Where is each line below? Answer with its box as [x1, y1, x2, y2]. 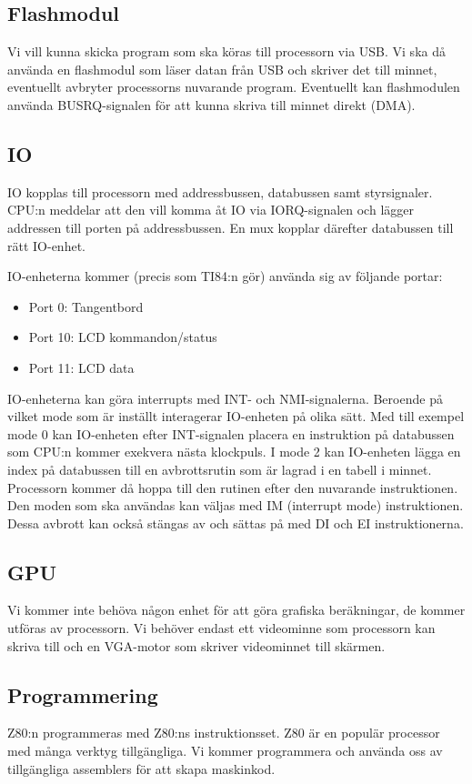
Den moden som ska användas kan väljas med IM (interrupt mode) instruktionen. [7, 496, 464, 515]
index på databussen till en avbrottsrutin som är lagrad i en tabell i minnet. [7, 459, 432, 478]
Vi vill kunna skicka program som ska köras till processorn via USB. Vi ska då [7, 42, 446, 61]
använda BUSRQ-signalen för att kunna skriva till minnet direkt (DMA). [7, 95, 416, 114]
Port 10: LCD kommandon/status [28, 327, 217, 347]
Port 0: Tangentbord [28, 297, 144, 316]
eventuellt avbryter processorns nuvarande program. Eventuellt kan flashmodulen [7, 77, 460, 96]
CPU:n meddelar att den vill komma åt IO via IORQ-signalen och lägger [7, 200, 414, 219]
